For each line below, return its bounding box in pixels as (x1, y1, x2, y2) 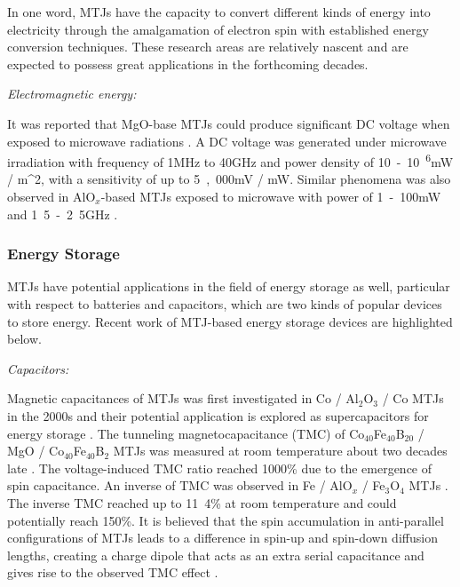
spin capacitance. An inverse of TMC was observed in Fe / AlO (7, 476, 353, 495)
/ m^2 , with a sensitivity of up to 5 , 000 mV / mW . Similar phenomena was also (7, 170, 451, 188)
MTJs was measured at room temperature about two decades (113, 441, 448, 460)
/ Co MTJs (382, 389, 444, 408)
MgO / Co (7, 441, 65, 460)
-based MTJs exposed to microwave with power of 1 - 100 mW (100, 187, 441, 205)
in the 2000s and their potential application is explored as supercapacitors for (7, 406, 429, 424)
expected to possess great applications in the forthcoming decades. (7, 54, 369, 73)
